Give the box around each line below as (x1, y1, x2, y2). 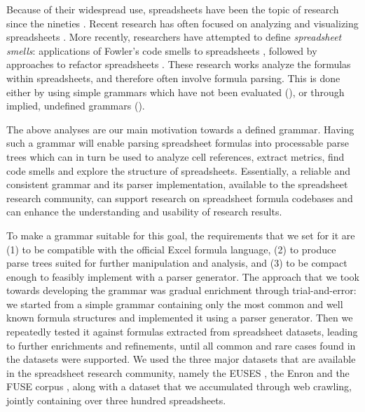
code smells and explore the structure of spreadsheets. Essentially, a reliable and (6, 163, 350, 178)
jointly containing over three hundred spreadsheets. (6, 393, 226, 408)
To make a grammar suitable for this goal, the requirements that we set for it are (6, 227, 355, 242)
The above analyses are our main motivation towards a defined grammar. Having (6, 121, 354, 136)
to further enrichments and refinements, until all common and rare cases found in (6, 338, 356, 352)
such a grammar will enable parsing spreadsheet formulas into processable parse (6, 135, 349, 150)
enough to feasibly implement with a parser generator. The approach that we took (6, 269, 359, 284)
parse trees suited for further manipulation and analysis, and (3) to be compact (6, 255, 347, 270)
